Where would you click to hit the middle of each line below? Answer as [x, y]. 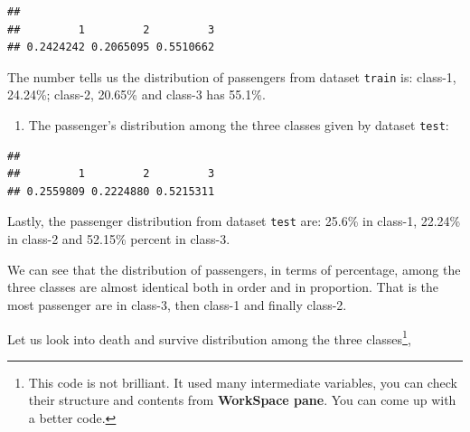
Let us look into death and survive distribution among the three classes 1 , [209, 337]
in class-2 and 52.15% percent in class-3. [119, 239]
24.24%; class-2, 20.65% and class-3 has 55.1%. [136, 94]
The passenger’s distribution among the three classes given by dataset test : [239, 125]
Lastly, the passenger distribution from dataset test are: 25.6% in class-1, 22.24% [234, 221]
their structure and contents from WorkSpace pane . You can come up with [242, 400]
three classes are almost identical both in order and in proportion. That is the [223, 287]
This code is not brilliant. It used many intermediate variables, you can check [243, 382]
